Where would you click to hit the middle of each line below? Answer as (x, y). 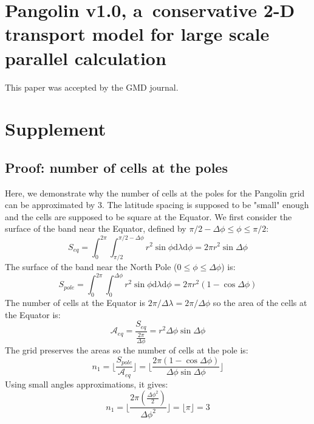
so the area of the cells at (260, 303)
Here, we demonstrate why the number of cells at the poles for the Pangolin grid (155, 193)
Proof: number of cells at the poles (116, 167)
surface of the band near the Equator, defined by (96, 228)
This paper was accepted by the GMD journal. (92, 87)
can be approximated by (50, 205)
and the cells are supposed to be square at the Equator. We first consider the (148, 216)
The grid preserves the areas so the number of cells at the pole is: (127, 350)
